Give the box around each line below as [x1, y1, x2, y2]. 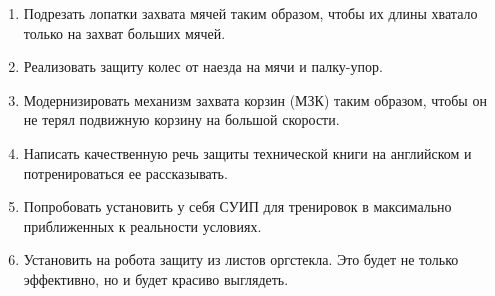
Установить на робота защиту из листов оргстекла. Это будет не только [23, 249, 459, 270]
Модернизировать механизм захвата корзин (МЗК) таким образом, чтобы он [23, 89, 487, 110]
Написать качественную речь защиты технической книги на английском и [23, 142, 472, 163]
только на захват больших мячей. [23, 22, 226, 43]
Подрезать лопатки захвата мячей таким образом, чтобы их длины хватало [23, 3, 478, 23]
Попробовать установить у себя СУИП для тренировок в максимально [23, 196, 452, 217]
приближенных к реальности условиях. [23, 215, 262, 236]
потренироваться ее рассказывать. [23, 162, 228, 183]
